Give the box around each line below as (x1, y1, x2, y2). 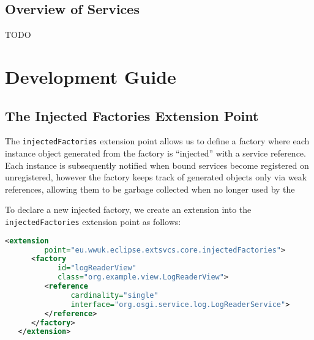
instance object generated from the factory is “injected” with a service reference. (5, 147, 306, 160)
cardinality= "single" (70, 290, 159, 300)
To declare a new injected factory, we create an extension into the (5, 203, 252, 216)
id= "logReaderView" (57, 264, 136, 273)
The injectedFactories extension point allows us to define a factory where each (5, 135, 310, 147)
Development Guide (5, 64, 176, 89)
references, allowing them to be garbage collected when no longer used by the (5, 182, 295, 195)
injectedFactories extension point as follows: (5, 215, 181, 227)
